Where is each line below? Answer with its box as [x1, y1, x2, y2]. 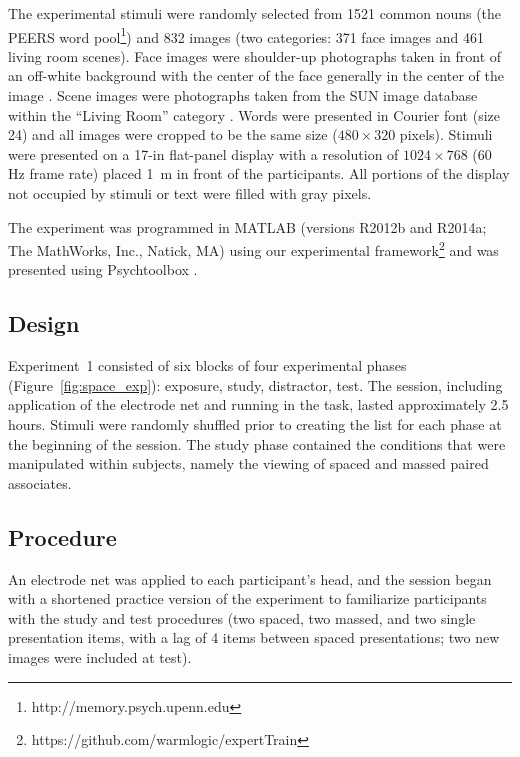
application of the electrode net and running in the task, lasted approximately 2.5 [8, 394, 509, 415]
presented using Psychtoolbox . [8, 259, 198, 280]
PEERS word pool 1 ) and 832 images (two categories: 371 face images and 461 [8, 23, 484, 47]
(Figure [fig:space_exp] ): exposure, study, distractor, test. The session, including [8, 374, 503, 395]
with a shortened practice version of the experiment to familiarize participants [8, 588, 487, 609]
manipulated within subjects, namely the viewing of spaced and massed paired [8, 453, 489, 474]
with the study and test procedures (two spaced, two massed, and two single [8, 607, 476, 628]
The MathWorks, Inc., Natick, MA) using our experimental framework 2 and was [8, 237, 499, 260]
